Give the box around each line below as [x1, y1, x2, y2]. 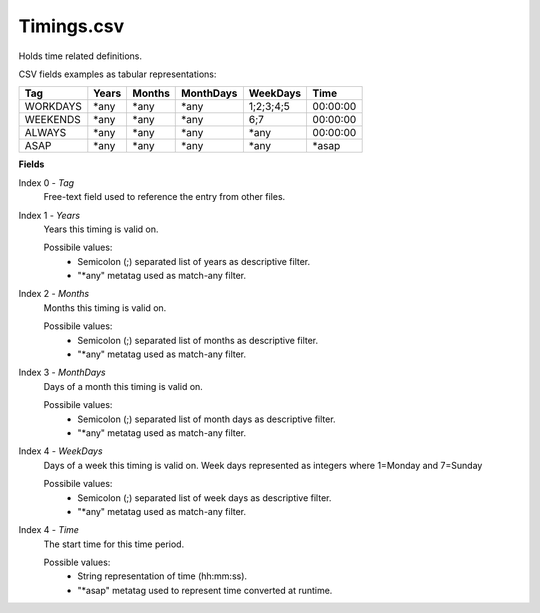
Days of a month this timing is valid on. [43, 380, 204, 392]
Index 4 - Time [18, 524, 80, 536]
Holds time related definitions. [18, 50, 143, 62]
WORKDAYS [24, 100, 82, 114]
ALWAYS [24, 126, 67, 140]
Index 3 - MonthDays [18, 366, 106, 379]
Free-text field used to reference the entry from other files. [43, 191, 286, 203]
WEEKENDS [24, 113, 81, 127]
